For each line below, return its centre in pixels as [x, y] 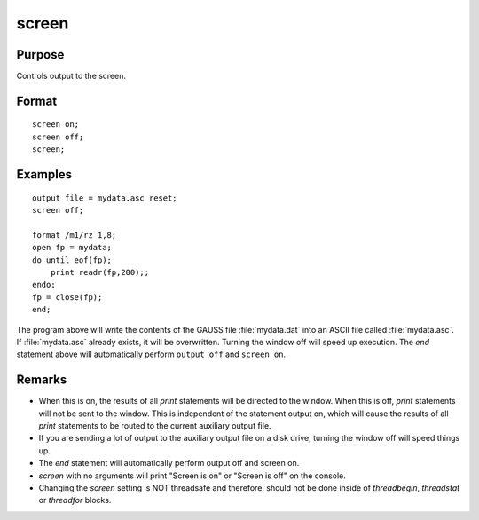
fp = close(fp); [67, 297]
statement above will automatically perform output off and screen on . [151, 354]
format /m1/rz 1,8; [75, 235]
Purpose [40, 55]
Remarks [42, 380]
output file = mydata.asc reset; [105, 198]
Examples [44, 174]
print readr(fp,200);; [100, 272]
